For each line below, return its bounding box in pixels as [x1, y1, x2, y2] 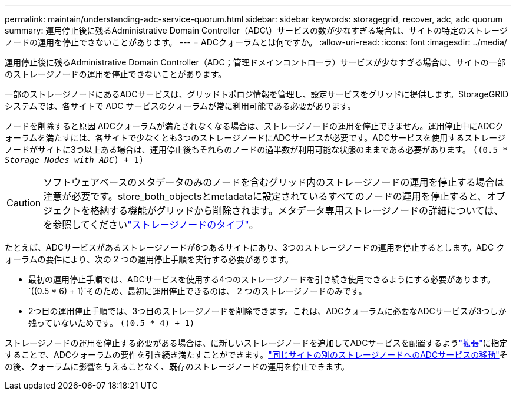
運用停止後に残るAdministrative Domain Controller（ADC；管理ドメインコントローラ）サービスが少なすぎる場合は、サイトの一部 [5, 57, 505, 67]
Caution [6, 197, 41, 209]
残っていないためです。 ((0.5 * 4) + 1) [28, 318, 195, 328]
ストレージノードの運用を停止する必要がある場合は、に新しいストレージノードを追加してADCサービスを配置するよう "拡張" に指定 [5, 338, 508, 348]
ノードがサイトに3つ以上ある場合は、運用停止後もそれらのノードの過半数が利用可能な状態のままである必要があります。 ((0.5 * [5, 144, 508, 154]
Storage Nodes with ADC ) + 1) [5, 155, 144, 164]
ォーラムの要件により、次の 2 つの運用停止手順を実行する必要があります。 [5, 254, 293, 264]
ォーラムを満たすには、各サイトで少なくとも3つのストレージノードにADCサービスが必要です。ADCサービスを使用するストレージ [5, 133, 505, 143]
